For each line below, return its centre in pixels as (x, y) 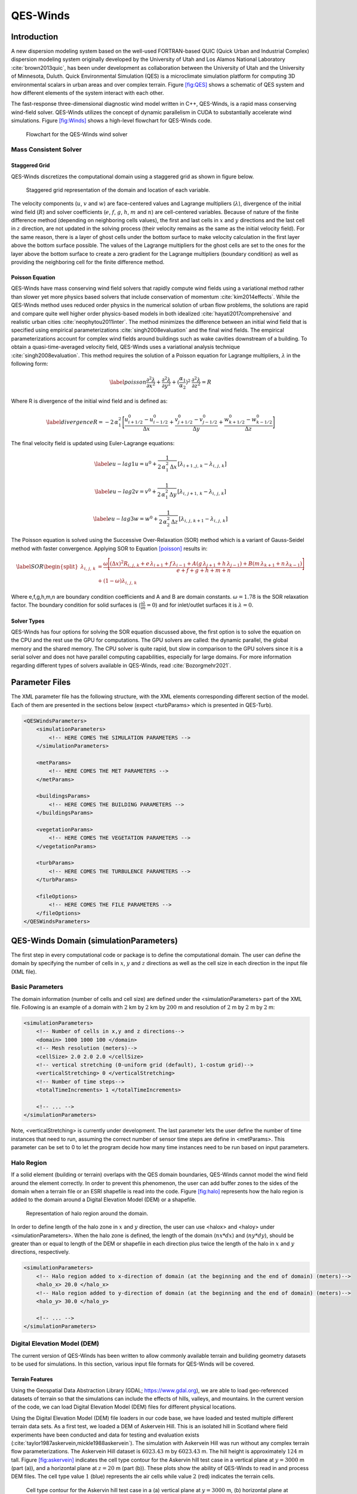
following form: (30, 363)
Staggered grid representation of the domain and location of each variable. (118, 190)
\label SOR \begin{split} (47, 567)
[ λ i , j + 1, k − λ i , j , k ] (202, 492)
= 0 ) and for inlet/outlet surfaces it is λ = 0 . (200, 605)
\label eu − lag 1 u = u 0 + (126, 463)
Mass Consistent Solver (46, 149)
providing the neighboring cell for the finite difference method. (88, 262)
